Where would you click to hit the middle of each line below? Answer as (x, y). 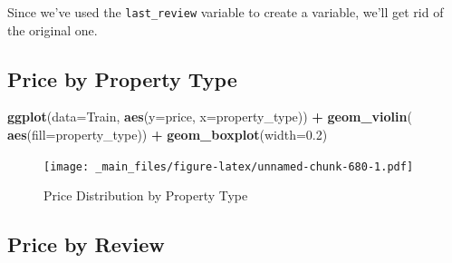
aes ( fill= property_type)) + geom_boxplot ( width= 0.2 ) (168, 135)
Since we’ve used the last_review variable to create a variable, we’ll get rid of (226, 12)
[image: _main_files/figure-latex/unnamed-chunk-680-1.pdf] (229, 166)
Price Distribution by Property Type (146, 195)
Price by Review (86, 244)
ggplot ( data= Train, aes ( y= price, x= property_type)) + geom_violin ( (210, 117)
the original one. (53, 29)
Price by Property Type (122, 78)
